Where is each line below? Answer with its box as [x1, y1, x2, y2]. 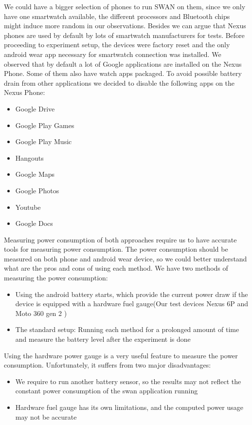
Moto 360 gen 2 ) [15, 308, 67, 318]
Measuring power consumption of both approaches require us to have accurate [4, 234, 237, 244]
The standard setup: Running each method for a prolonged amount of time [15, 324, 239, 334]
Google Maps [15, 169, 55, 179]
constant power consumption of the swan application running [15, 386, 198, 396]
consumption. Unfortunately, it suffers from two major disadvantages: [4, 360, 211, 370]
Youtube [15, 202, 41, 212]
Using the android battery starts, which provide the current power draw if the [15, 289, 248, 299]
